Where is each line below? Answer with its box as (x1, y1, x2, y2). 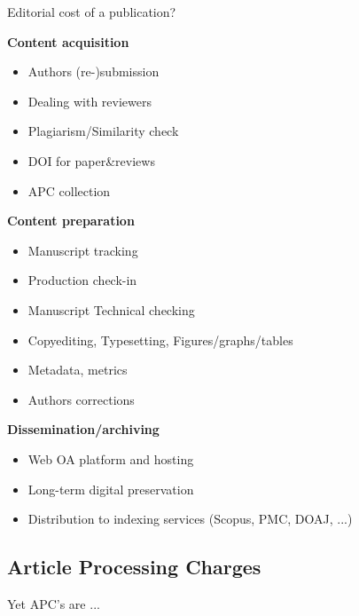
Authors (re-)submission (27, 62, 160, 81)
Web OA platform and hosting (27, 449, 194, 468)
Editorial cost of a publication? (7, 3, 176, 20)
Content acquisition (7, 32, 129, 51)
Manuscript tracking (27, 241, 138, 259)
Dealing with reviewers (27, 91, 152, 110)
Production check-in (27, 271, 137, 289)
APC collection (27, 181, 111, 200)
